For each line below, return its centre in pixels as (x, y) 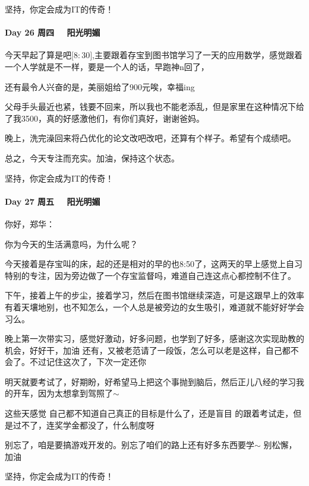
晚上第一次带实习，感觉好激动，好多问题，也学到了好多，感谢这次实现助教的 (154, 339)
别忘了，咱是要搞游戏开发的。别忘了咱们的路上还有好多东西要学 (130, 445)
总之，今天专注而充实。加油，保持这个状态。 (92, 158)
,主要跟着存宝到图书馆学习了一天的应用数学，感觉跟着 (197, 55)
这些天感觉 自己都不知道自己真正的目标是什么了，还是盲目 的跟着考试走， (149, 413)
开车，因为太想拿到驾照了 (63, 393)
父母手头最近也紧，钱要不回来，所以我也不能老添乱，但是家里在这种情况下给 (154, 107)
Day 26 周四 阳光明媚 (53, 32)
